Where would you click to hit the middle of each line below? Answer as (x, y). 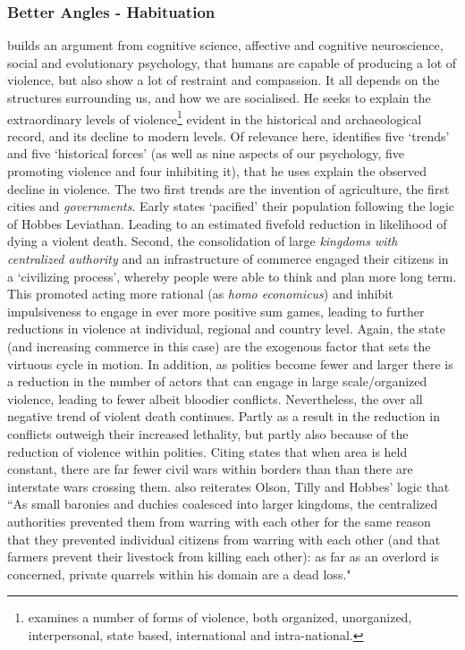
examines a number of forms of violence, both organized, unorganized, (220, 617)
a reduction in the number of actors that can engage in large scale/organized (217, 381)
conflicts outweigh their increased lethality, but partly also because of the (208, 433)
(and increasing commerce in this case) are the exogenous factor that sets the (219, 346)
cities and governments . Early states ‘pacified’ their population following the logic (231, 206)
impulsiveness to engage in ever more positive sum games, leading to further (216, 311)
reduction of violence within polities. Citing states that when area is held (207, 451)
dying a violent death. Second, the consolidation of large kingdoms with (203, 241)
